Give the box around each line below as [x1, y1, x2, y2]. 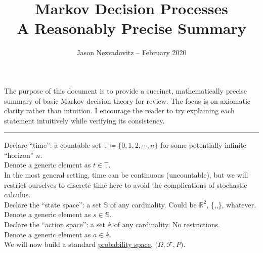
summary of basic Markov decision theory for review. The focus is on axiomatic [4, 95, 251, 106]
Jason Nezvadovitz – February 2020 [76, 47, 187, 58]
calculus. [4, 189, 31, 200]
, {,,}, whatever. [206, 199, 256, 209]
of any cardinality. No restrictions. [114, 219, 220, 230]
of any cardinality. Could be [110, 199, 197, 209]
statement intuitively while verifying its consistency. [4, 115, 165, 125]
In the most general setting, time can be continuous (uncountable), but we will [4, 170, 248, 180]
